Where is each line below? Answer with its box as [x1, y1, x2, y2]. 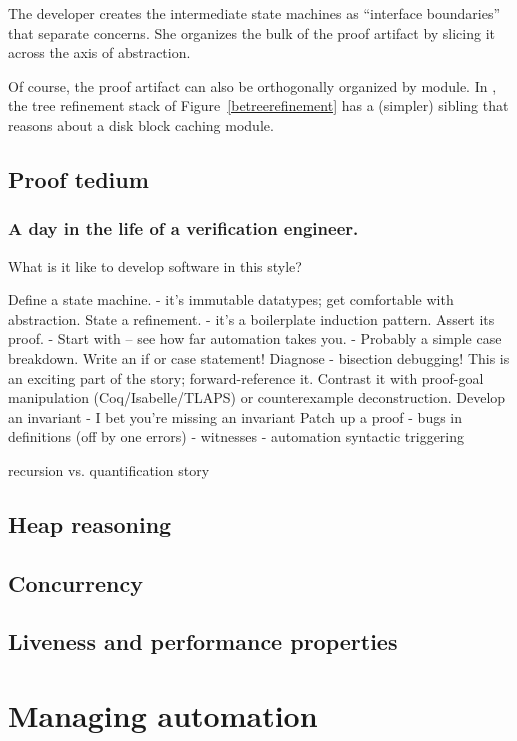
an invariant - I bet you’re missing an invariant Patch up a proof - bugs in [8, 406, 463, 427]
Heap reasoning [8, 508, 172, 539]
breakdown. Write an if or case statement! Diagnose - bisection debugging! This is [8, 347, 510, 368]
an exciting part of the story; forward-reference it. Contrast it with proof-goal [8, 367, 484, 388]
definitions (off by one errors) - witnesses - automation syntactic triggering [8, 426, 465, 447]
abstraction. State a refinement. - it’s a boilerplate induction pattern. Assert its [8, 308, 495, 329]
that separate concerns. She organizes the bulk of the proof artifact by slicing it [8, 22, 496, 43]
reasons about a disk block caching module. [8, 114, 274, 135]
